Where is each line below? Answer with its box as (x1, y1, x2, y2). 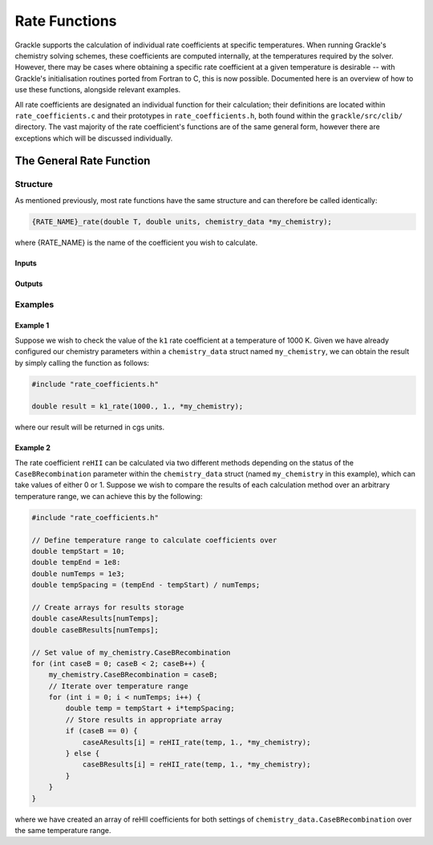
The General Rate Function (14, 154, 151, 168)
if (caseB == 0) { (65, 726, 138, 736)
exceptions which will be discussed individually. (14, 133, 173, 143)
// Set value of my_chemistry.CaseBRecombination (31, 648, 231, 657)
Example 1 (14, 321, 50, 331)
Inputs (14, 258, 38, 268)
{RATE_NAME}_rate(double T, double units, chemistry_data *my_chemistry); (31, 217, 333, 226)
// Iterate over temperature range (48, 681, 188, 690)
